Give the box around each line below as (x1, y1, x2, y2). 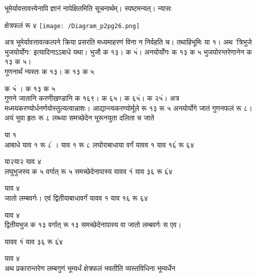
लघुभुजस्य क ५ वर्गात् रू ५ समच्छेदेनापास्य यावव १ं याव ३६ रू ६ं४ (5, 166, 173, 176)
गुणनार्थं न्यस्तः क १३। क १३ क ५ (5, 66, 94, 77)
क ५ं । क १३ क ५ (5, 83, 56, 93)
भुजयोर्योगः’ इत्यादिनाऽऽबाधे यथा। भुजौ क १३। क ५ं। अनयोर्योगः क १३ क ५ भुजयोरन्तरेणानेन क (5, 46, 252, 57)
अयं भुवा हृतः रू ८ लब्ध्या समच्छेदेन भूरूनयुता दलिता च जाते (5, 112, 155, 123)
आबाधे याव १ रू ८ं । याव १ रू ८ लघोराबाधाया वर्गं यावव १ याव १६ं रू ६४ (5, 139, 194, 150)
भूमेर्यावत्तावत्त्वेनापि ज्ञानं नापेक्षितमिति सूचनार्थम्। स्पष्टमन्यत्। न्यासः (5, 3, 172, 13)
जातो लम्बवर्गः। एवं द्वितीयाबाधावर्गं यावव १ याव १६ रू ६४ (5, 192, 148, 203)
